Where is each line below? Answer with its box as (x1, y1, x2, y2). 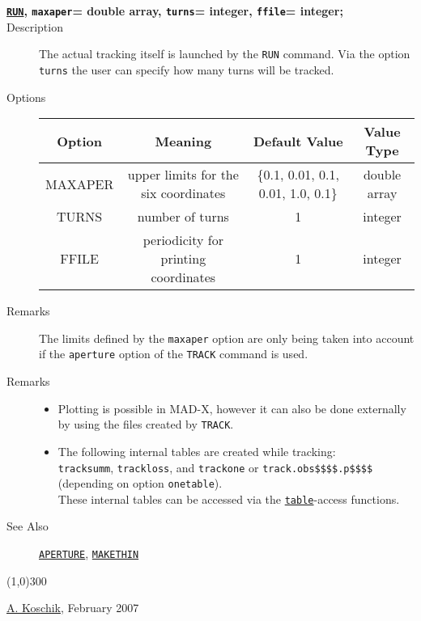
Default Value (253, 131, 343, 150)
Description (6, 18, 63, 35)
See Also (6, 517, 49, 534)
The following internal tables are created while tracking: (57, 442, 336, 459)
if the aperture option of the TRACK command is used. (39, 345, 308, 362)
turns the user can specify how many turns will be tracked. (39, 61, 334, 78)
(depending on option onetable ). (57, 475, 223, 492)
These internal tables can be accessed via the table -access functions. (57, 490, 400, 507)
